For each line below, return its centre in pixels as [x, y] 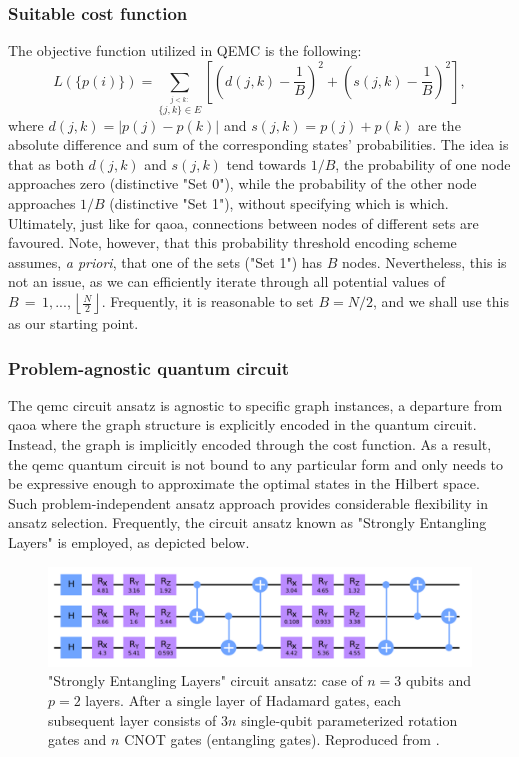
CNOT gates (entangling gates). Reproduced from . [282, 739]
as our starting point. [73, 323]
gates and [77, 739]
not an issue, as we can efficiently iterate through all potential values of [227, 281]
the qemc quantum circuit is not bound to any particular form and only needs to [256, 463]
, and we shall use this [440, 301]
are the [439, 124]
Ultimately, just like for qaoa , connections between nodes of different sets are [243, 222]
